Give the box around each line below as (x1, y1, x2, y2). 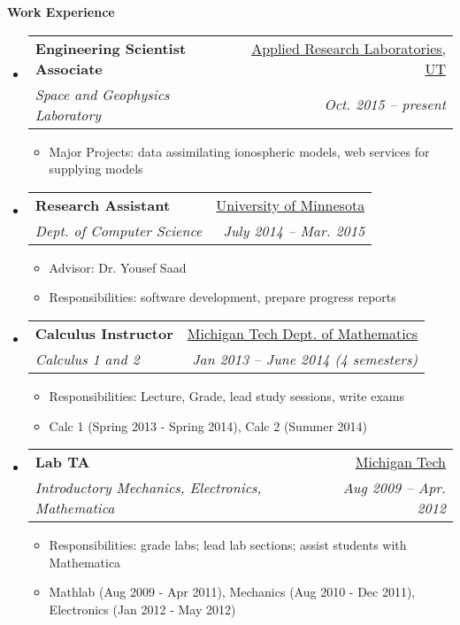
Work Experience (7, 3, 115, 20)
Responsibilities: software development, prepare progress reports (49, 288, 396, 306)
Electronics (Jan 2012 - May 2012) (49, 599, 236, 618)
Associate (34, 58, 103, 79)
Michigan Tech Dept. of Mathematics (187, 322, 418, 343)
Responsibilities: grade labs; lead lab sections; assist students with (49, 536, 407, 554)
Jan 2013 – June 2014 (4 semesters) (192, 348, 418, 369)
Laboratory (34, 104, 102, 125)
